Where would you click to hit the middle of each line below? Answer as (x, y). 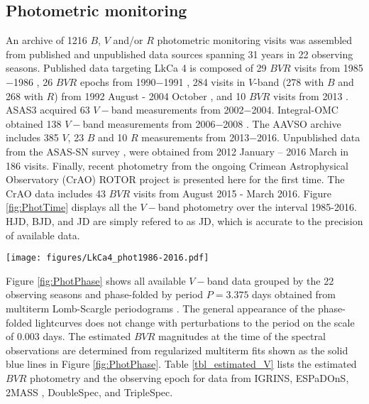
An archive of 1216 (46, 40)
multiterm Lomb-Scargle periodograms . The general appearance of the (160, 308)
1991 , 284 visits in (204, 81)
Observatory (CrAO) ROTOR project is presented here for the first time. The (175, 179)
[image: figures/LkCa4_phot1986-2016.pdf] (108, 258)
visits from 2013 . (311, 95)
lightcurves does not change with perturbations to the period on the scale (195, 322)
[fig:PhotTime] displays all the (71, 207)
